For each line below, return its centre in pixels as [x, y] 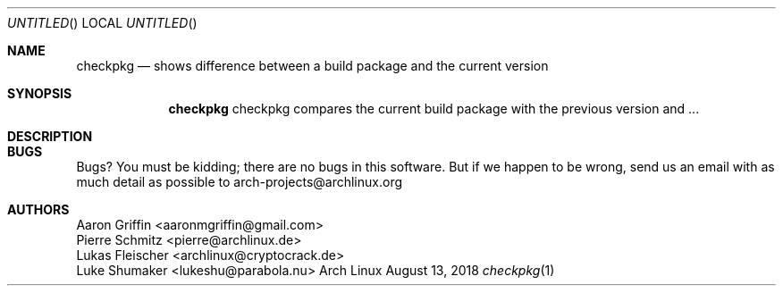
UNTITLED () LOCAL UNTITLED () [102, 23]
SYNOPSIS [40, 93]
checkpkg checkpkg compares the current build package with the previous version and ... [434, 109]
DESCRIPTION [50, 136]
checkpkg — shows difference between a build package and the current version [312, 66]
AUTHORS [38, 209]
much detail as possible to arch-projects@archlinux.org [239, 182]
